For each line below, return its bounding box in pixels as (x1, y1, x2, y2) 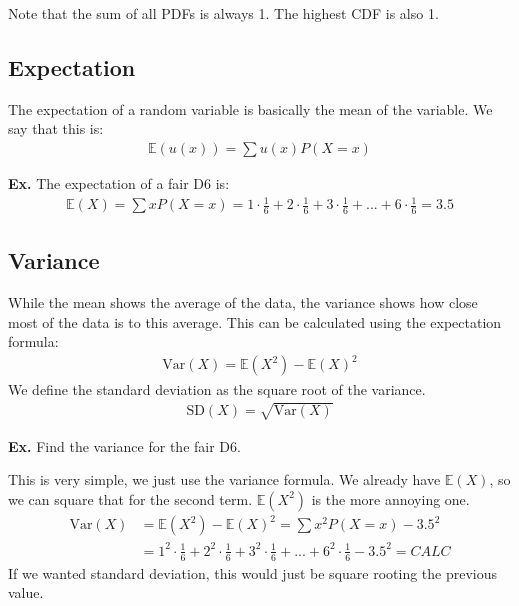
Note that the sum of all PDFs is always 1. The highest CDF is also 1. (8, 3, 439, 23)
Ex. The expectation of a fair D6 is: (8, 173, 230, 194)
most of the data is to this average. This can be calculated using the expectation (8, 311, 502, 332)
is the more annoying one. (311, 488, 470, 509)
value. (8, 582, 44, 603)
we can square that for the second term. (8, 488, 253, 509)
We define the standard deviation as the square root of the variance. (8, 378, 426, 399)
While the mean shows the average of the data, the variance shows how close (8, 292, 478, 313)
